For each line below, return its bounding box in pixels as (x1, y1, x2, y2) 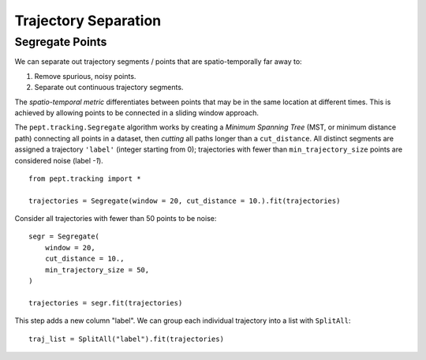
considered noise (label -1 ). (14, 156, 104, 165)
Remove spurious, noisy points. (34, 71, 136, 81)
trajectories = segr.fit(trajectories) (28, 298, 183, 307)
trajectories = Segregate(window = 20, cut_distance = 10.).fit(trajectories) (28, 196, 341, 205)
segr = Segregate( (28, 232, 100, 241)
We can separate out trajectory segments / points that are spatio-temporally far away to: (14, 57, 303, 66)
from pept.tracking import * (28, 174, 141, 183)
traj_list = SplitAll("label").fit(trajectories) (28, 334, 225, 343)
